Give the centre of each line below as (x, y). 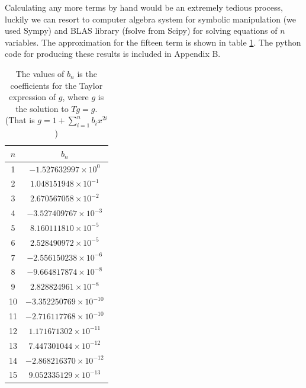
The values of (40, 73)
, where (75, 97)
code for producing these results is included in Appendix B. (113, 54)
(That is (20, 120)
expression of (33, 97)
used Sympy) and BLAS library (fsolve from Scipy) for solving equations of (141, 31)
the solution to (42, 108)
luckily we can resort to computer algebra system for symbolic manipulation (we (151, 19)
